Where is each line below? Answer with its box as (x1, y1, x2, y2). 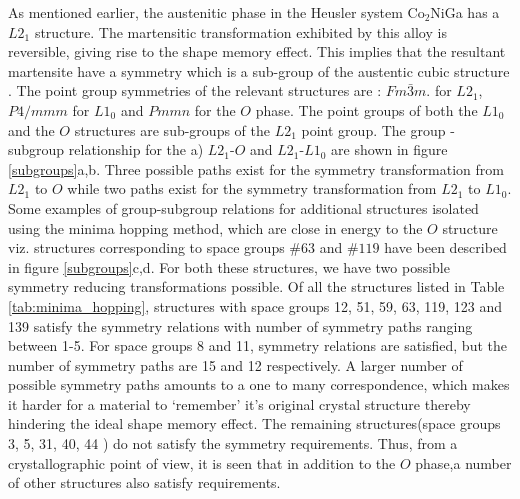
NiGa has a (430, 2, 500, 22)
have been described (384, 237, 507, 258)
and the (8, 119, 55, 140)
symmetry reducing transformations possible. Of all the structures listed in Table (8, 276, 505, 297)
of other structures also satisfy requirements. (8, 472, 281, 493)
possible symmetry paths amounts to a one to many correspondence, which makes (8, 374, 510, 395)
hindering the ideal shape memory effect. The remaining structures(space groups (8, 413, 501, 434)
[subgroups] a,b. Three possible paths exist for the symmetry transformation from (8, 158, 504, 179)
